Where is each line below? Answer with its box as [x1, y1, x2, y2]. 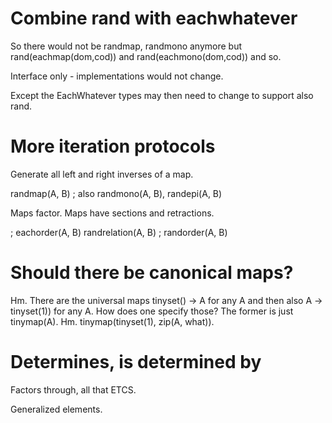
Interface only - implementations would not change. [10, 70, 224, 82]
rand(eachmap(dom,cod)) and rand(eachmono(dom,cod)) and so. [10, 50, 282, 62]
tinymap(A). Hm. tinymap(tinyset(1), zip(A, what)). [10, 315, 215, 327]
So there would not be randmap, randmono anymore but [10, 40, 243, 52]
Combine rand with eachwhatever [10, 7, 298, 30]
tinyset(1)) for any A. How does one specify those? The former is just [10, 305, 294, 317]
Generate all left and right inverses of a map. [10, 168, 194, 180]
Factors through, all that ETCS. [10, 383, 137, 396]
